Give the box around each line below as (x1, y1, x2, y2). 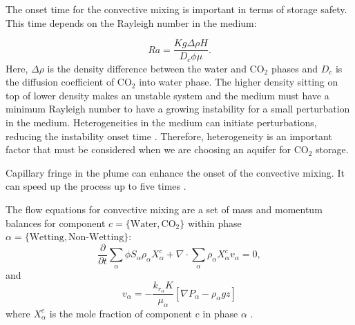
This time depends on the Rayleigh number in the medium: (6, 15, 257, 30)
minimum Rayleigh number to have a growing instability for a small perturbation (6, 101, 350, 116)
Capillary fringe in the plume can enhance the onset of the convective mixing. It (6, 165, 345, 179)
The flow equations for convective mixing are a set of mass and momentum (6, 202, 323, 217)
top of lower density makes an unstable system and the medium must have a (6, 88, 329, 102)
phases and (271, 61, 318, 75)
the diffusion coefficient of (6, 75, 115, 89)
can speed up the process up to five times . (6, 179, 186, 193)
